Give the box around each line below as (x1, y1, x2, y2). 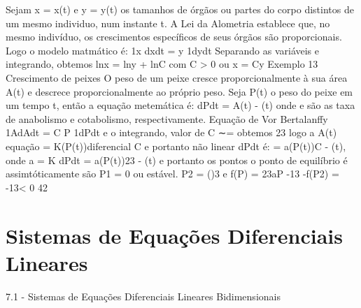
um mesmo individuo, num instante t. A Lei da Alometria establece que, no (6, 15, 330, 30)
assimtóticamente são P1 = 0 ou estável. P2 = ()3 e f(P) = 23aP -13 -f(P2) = (6, 166, 339, 181)
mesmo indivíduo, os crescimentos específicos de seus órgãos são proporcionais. (6, 29, 342, 44)
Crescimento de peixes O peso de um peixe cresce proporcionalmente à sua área (6, 70, 348, 85)
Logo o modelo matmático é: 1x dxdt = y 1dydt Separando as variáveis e (6, 43, 320, 57)
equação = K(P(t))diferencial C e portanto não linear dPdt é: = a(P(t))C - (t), (6, 138, 346, 153)
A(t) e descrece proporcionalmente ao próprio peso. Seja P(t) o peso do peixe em (6, 84, 353, 98)
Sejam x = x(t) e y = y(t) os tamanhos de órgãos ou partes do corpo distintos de (6, 2, 354, 16)
